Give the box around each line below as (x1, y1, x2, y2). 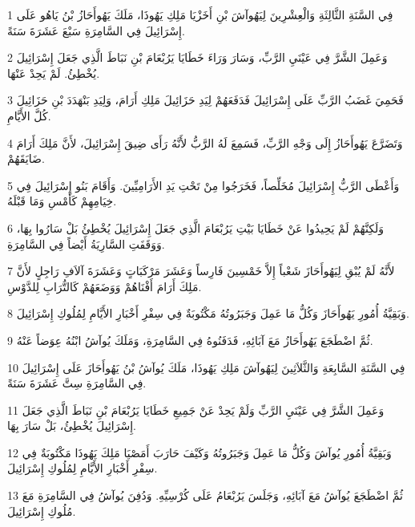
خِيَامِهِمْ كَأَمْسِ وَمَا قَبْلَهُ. (7, 193, 117, 209)
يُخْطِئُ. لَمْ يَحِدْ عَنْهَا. (7, 64, 100, 81)
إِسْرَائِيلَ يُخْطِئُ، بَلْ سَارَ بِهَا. (7, 417, 136, 434)
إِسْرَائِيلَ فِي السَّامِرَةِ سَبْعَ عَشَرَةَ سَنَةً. (7, 22, 185, 39)
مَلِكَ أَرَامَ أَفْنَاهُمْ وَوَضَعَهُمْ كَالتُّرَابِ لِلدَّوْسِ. (7, 278, 202, 294)
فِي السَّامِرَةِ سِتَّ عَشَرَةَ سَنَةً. (7, 375, 147, 391)
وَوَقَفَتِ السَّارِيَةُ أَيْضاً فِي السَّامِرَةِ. (7, 235, 165, 252)
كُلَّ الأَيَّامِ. (7, 107, 51, 124)
